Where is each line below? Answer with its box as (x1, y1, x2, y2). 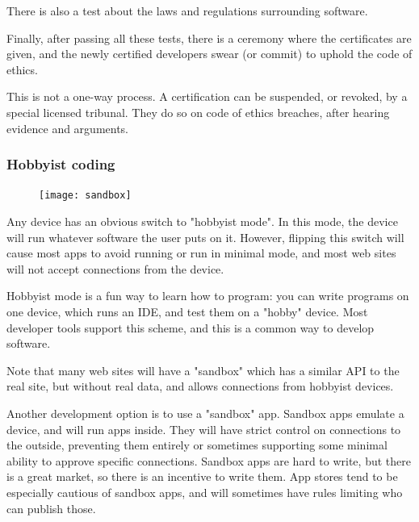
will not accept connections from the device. (6, 260, 224, 277)
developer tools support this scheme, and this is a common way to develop (6, 319, 375, 336)
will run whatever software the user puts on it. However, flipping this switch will (6, 228, 404, 245)
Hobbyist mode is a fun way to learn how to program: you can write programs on (6, 287, 409, 304)
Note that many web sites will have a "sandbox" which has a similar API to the (6, 361, 400, 378)
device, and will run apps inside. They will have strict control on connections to (6, 420, 401, 437)
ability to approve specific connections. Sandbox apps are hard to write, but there (6, 452, 411, 469)
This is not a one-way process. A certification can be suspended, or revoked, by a (6, 88, 408, 105)
